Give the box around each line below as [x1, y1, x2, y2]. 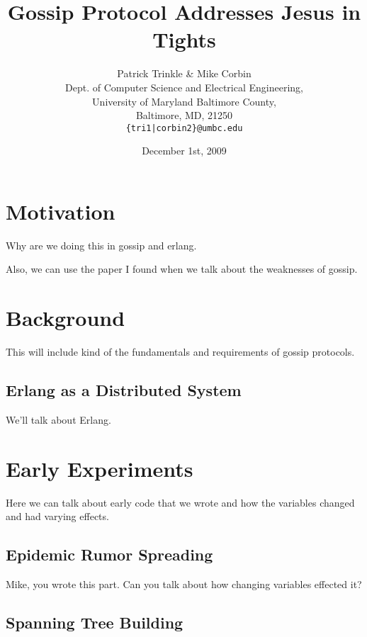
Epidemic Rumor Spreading [6, 543, 213, 565]
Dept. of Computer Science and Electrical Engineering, [65, 79, 303, 94]
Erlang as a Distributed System [6, 379, 242, 401]
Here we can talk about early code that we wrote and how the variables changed [6, 495, 355, 509]
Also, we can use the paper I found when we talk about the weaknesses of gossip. [6, 261, 358, 276]
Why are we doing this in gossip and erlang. [6, 237, 197, 252]
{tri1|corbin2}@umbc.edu [125, 123, 243, 133]
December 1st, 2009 [142, 143, 227, 158]
